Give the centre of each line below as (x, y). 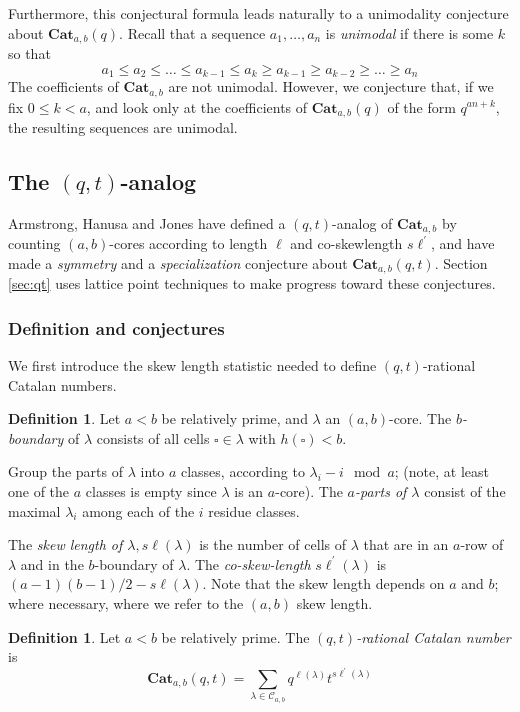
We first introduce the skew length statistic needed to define (192, 365)
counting (34, 243)
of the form (421, 106)
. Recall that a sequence (192, 32)
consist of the (465, 491)
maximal (34, 510)
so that (29, 53)
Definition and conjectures (116, 327)
